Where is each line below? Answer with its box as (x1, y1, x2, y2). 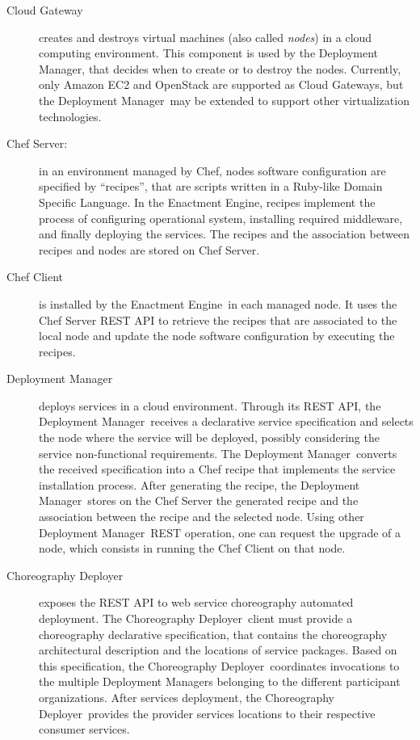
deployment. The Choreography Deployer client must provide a (39, 610, 353, 626)
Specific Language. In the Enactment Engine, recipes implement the (39, 193, 376, 210)
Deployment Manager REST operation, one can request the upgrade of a (39, 523, 401, 540)
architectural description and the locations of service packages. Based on (39, 641, 397, 658)
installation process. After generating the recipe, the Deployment (39, 476, 360, 493)
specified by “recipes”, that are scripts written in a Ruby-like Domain (39, 178, 383, 195)
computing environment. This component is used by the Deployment (39, 44, 379, 61)
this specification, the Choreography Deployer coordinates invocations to (39, 657, 400, 674)
